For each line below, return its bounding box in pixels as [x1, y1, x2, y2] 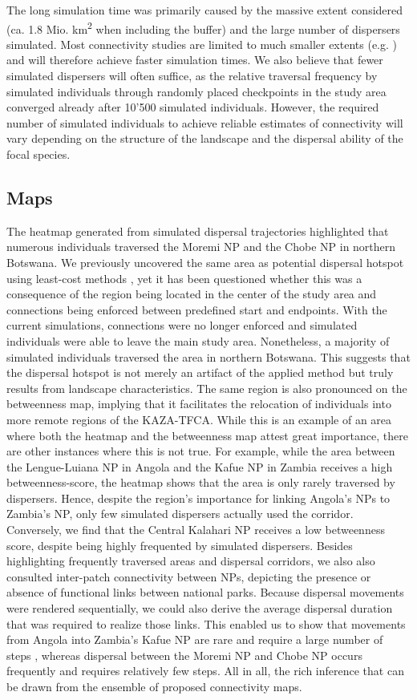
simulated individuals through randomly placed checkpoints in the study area [6, 83, 387, 99]
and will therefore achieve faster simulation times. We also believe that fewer [6, 51, 383, 68]
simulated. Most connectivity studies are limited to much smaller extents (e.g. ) [6, 35, 397, 52]
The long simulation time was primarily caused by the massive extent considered [6, 2, 403, 18]
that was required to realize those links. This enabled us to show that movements [6, 615, 406, 632]
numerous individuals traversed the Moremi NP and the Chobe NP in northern [6, 238, 396, 255]
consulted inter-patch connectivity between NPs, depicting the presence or [6, 568, 371, 585]
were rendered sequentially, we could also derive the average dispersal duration [6, 600, 393, 617]
